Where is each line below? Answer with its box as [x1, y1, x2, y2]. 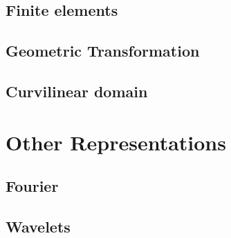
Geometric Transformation [6, 40, 200, 61]
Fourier [6, 175, 59, 197]
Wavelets [6, 215, 71, 237]
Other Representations [6, 128, 226, 156]
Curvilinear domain [6, 80, 148, 101]
